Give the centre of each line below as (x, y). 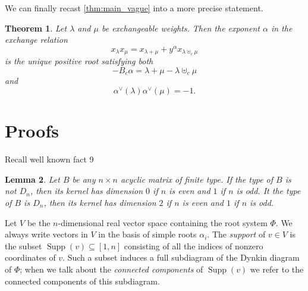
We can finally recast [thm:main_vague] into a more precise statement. (134, 8)
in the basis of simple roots (147, 234)
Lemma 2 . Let (32, 179)
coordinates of (30, 257)
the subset (23, 245)
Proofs (32, 131)
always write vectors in (46, 234)
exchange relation (36, 40)
